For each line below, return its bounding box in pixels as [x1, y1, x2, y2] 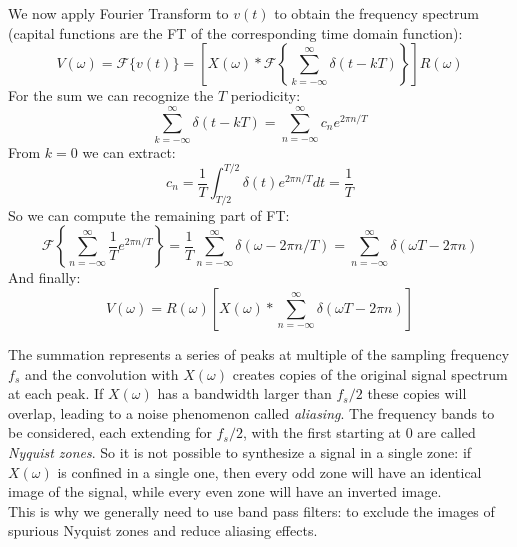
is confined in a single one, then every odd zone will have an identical [57, 461, 482, 482]
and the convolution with [24, 363, 179, 384]
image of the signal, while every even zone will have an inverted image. [8, 481, 442, 502]
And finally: [8, 267, 81, 288]
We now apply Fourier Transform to [8, 3, 229, 23]
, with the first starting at [242, 422, 402, 443]
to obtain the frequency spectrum [274, 3, 479, 23]
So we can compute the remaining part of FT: [8, 204, 290, 225]
